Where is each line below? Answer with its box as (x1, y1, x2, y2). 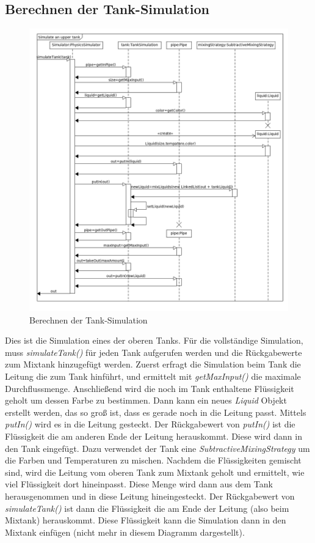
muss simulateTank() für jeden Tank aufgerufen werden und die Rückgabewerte (5, 345, 302, 358)
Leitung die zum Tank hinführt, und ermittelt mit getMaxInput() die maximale (5, 370, 301, 383)
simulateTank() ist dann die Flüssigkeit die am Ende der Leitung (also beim (5, 501, 289, 514)
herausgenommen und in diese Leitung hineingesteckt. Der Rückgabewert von (5, 489, 295, 502)
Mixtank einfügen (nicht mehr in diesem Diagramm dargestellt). (5, 525, 245, 538)
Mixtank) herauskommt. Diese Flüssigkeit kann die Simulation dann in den (5, 514, 286, 526)
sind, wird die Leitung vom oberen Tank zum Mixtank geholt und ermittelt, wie (5, 465, 305, 478)
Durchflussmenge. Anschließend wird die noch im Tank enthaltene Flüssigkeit (5, 382, 294, 394)
